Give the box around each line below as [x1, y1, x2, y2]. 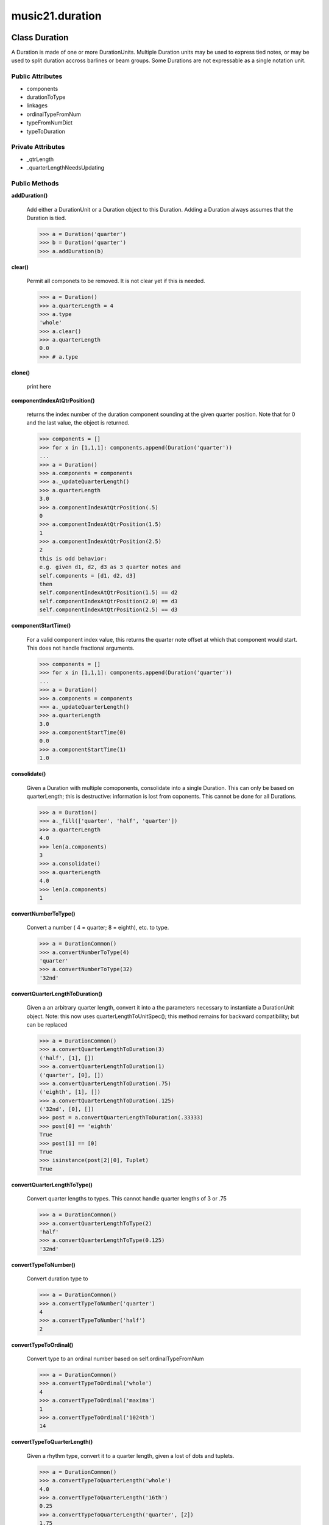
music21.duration [11, 9, 102, 23]
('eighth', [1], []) [39, 1089, 101, 1096]
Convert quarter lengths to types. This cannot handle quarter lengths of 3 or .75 [26, 1195, 227, 1202]
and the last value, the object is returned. [26, 419, 130, 426]
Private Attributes [11, 143, 65, 151]
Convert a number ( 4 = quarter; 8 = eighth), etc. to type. [26, 924, 169, 931]
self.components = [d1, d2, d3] [39, 572, 136, 579]
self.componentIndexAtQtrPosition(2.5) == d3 [39, 606, 178, 613]
